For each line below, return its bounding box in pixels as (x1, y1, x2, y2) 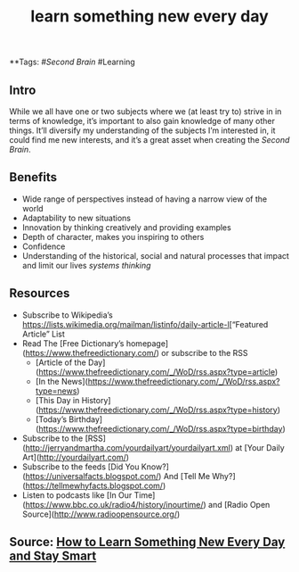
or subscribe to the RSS (161, 347, 248, 358)
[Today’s (35, 413, 68, 425)
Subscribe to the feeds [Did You (21, 461, 140, 472)
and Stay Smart (9, 549, 97, 564)
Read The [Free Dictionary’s (21, 337, 125, 349)
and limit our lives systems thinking (21, 260, 151, 270)
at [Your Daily (235, 442, 285, 452)
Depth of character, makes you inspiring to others (21, 231, 205, 242)
